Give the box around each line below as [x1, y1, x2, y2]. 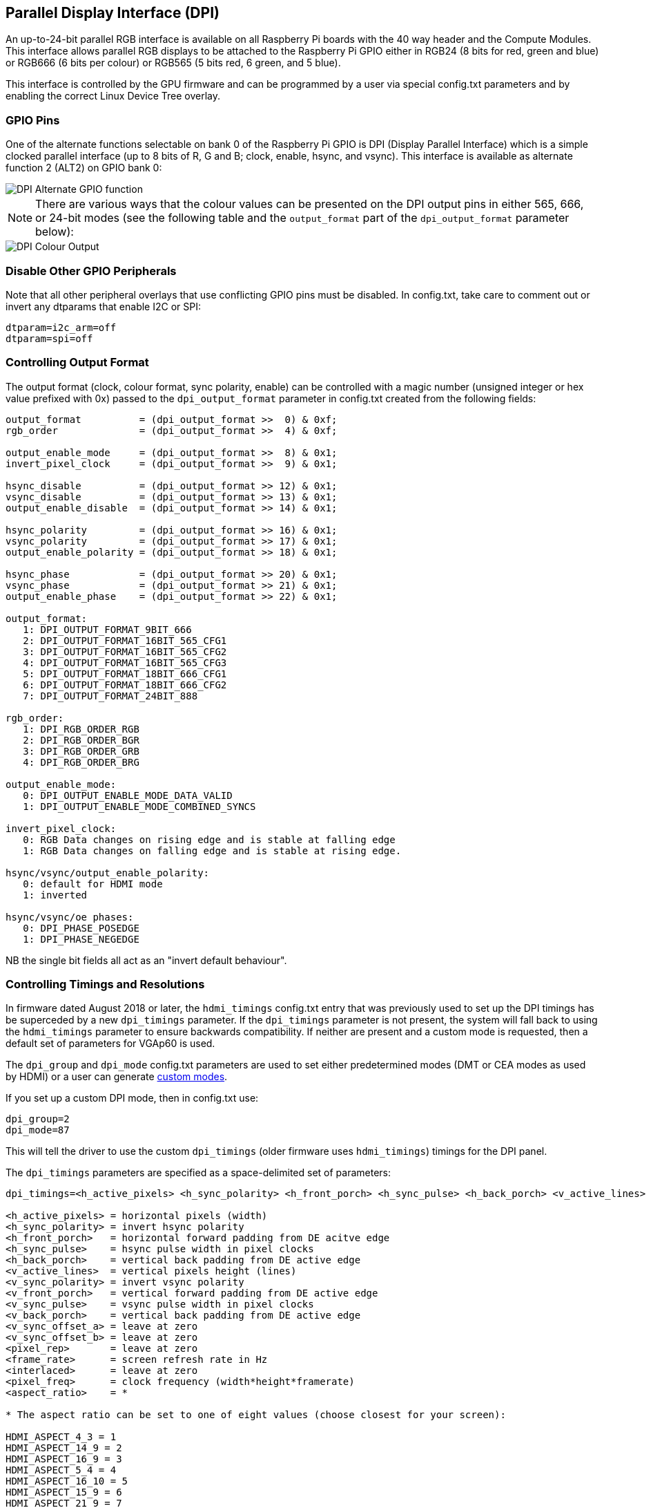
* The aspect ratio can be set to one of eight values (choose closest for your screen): [6, 1409, 506, 1421]
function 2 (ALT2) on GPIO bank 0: [6, 162, 162, 174]
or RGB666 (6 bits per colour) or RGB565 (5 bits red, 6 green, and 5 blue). [6, 57, 341, 69]
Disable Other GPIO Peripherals [6, 263, 177, 278]
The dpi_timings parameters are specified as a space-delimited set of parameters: [6, 1167, 391, 1179]
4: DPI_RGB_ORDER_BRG [23, 756, 139, 768]
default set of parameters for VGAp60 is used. [6, 1037, 215, 1050]
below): [35, 225, 74, 239]
